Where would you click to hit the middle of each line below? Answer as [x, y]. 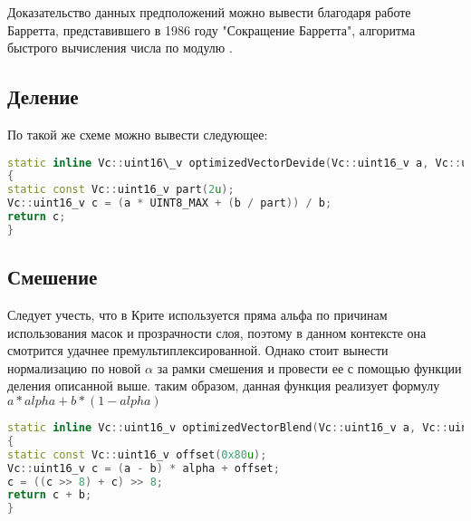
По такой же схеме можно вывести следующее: [138, 134]
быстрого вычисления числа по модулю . [120, 48]
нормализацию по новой [74, 367]
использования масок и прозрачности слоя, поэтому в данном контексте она [217, 332]
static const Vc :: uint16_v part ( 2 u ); [121, 190]
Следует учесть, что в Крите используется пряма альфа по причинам [197, 315]
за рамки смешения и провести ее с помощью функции [309, 367]
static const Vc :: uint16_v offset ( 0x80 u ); [137, 454]
